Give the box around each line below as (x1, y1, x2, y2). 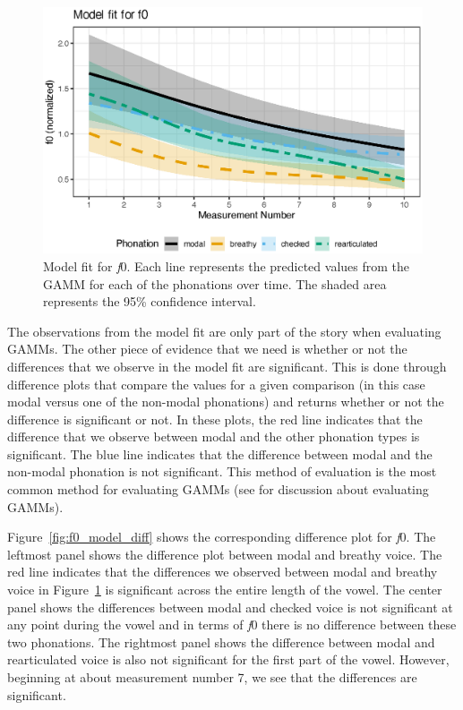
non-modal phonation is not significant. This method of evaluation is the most (7, 462, 437, 481)
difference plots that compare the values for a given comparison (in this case (7, 374, 425, 393)
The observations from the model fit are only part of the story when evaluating (7, 321, 442, 340)
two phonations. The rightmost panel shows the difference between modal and (7, 632, 435, 651)
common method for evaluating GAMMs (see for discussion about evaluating (7, 480, 429, 499)
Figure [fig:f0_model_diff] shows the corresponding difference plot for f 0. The (7, 527, 436, 546)
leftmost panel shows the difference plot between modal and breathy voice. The (7, 544, 442, 563)
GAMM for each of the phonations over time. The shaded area (43, 274, 387, 293)
